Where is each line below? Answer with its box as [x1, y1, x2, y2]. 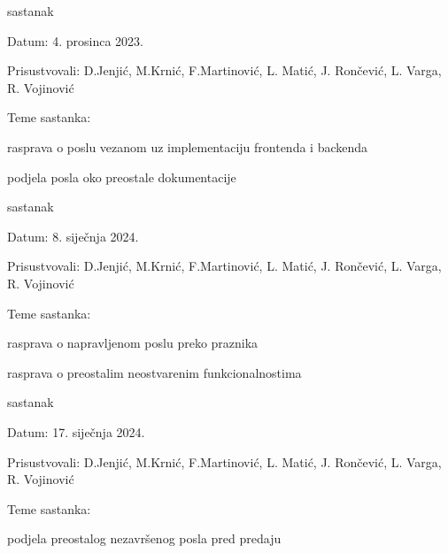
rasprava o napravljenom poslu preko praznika [7, 334, 259, 352]
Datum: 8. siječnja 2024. [7, 227, 139, 245]
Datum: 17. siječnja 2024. [7, 422, 145, 441]
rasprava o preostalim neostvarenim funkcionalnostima [7, 363, 302, 381]
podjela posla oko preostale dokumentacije [7, 167, 236, 186]
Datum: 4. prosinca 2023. [7, 31, 143, 50]
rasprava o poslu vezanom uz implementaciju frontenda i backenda [7, 137, 368, 156]
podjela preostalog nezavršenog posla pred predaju [7, 529, 282, 548]
